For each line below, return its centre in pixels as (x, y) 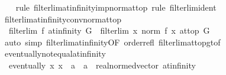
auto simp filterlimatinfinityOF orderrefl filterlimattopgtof (112, 42)
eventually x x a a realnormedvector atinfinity (102, 65)
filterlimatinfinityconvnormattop (63, 19)
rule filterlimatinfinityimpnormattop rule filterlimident (116, 7)
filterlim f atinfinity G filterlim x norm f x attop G (109, 30)
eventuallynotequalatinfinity (55, 53)
